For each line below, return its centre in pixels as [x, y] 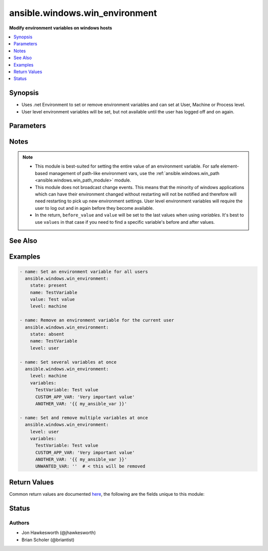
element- [230, 166]
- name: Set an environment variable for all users [84, 272]
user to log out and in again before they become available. [94, 208]
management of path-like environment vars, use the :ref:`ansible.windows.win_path [134, 173]
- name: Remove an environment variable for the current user [97, 320]
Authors [19, 523]
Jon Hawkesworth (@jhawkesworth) [59, 533]
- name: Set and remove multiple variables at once [84, 417]
